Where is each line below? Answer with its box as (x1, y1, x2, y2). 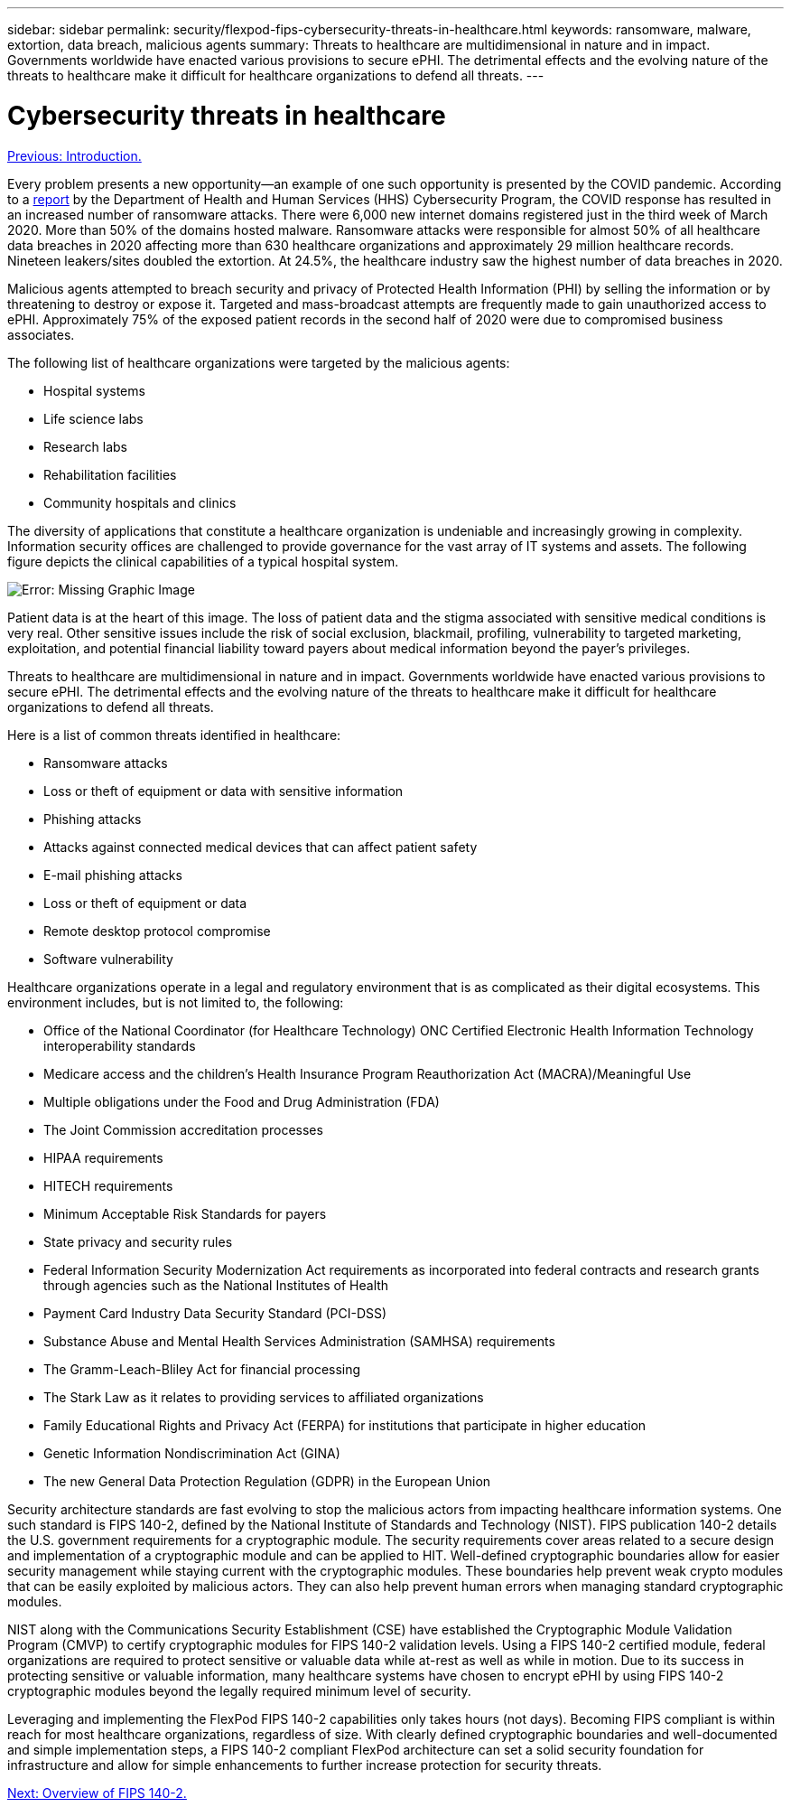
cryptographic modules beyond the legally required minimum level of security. (7, 1682, 471, 1699)
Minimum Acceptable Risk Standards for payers (43, 1205, 327, 1222)
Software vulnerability (43, 950, 173, 967)
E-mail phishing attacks (43, 866, 182, 883)
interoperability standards (43, 1037, 196, 1053)
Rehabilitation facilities (43, 466, 177, 482)
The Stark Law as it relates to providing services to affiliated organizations (43, 1389, 484, 1405)
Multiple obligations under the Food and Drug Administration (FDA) (43, 1093, 440, 1109)
